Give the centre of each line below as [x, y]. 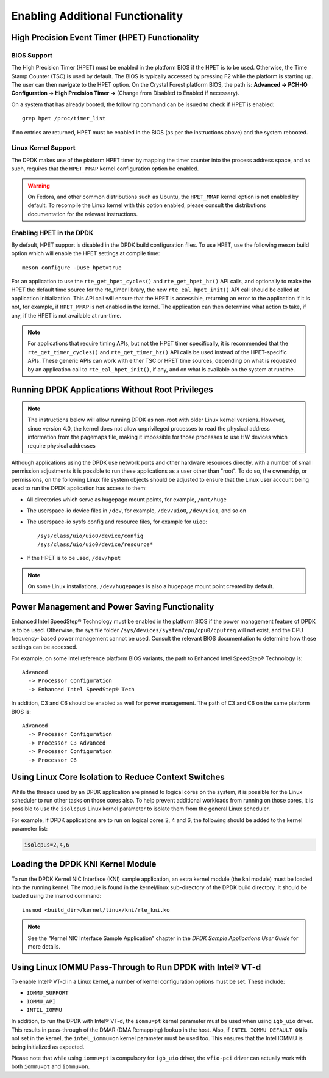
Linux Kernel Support [43, 148]
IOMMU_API [41, 1001]
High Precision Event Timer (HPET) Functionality [105, 38]
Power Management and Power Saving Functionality [113, 607]
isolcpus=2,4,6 [47, 845]
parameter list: [30, 829]
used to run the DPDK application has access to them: [79, 488]
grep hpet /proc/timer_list [64, 118]
